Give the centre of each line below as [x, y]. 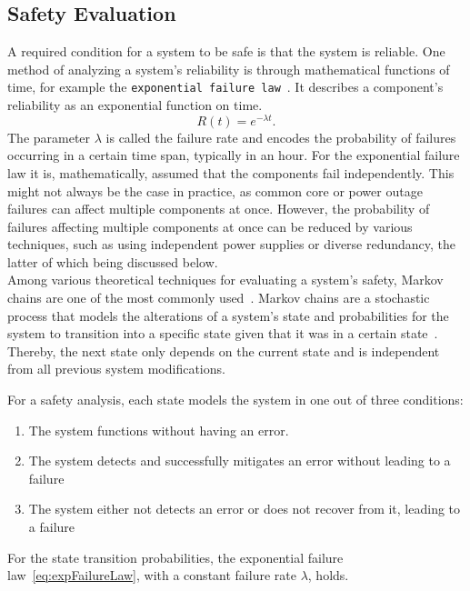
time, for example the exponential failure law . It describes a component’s [225, 87]
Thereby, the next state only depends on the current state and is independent [224, 351]
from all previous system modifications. [116, 369]
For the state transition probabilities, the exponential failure [175, 557]
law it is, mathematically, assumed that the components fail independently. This [231, 172]
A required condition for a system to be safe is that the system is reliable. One [226, 51]
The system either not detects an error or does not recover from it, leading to [245, 509]
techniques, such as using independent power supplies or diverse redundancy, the [232, 244]
